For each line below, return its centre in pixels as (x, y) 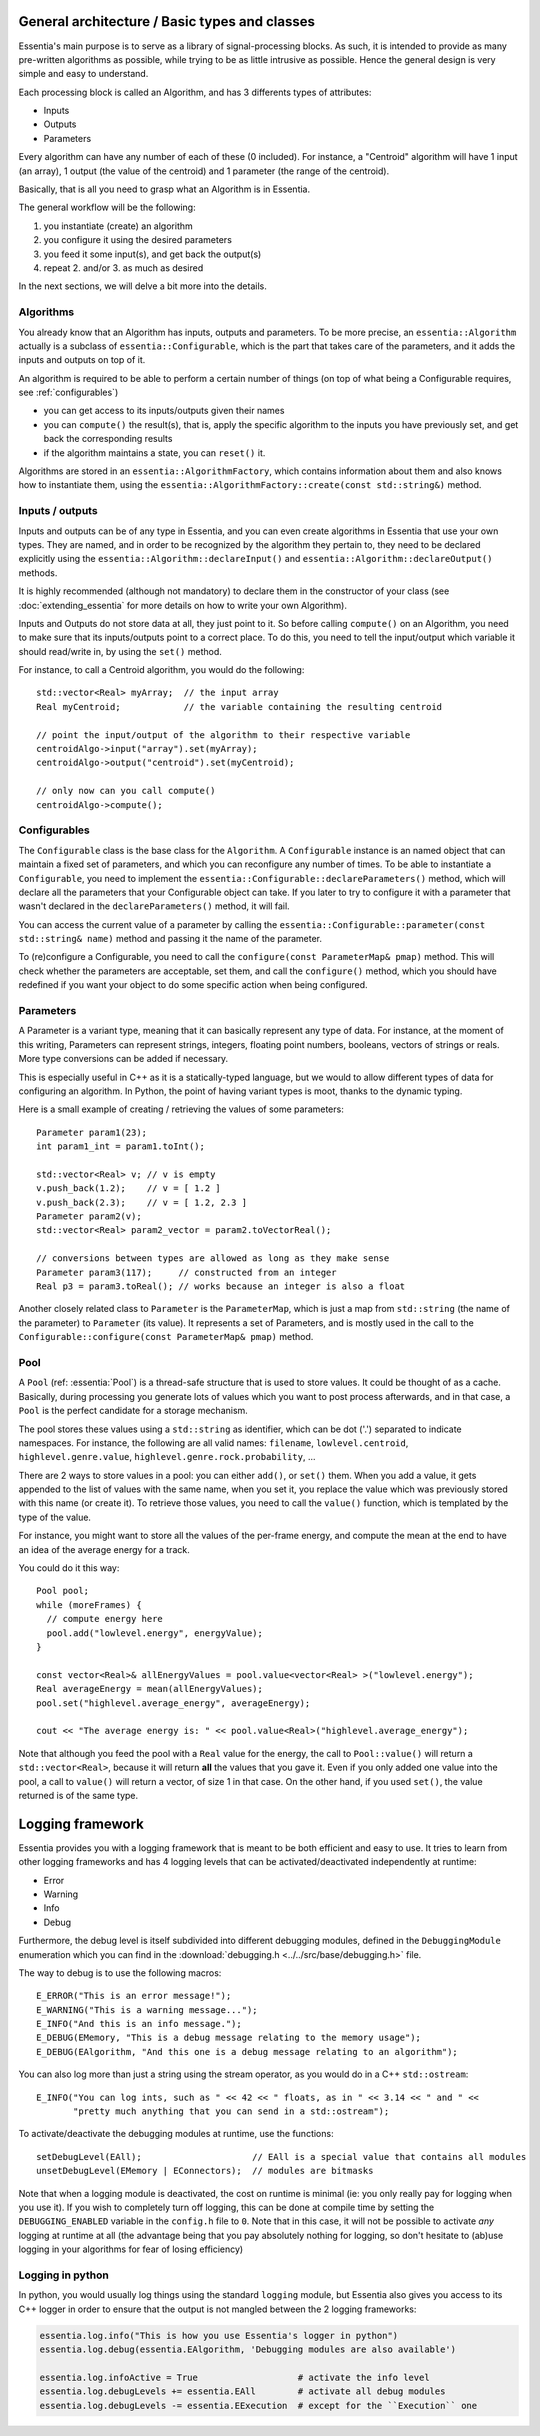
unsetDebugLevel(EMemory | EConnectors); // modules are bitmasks (205, 2171)
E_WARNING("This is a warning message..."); (147, 2009)
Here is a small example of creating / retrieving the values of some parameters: (181, 1109)
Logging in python (63, 2275)
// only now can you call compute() (126, 791)
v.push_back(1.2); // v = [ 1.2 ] (129, 1188)
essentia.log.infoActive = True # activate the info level (234, 2377)
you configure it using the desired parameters (137, 240)
